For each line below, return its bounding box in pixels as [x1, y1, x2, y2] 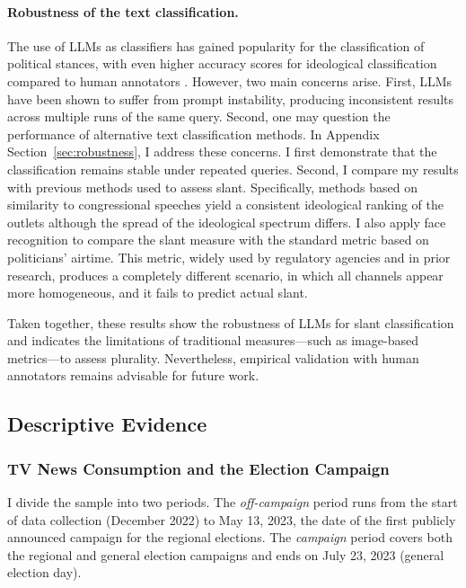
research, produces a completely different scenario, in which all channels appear [7, 265, 444, 284]
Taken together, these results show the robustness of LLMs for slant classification [7, 313, 454, 332]
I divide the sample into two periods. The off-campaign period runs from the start [7, 493, 458, 512]
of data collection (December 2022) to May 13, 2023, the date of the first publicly [7, 510, 456, 529]
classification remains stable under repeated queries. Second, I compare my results [7, 159, 459, 178]
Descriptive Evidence [7, 410, 207, 438]
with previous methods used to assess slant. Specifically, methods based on [7, 177, 418, 196]
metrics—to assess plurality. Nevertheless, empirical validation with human [7, 348, 419, 367]
